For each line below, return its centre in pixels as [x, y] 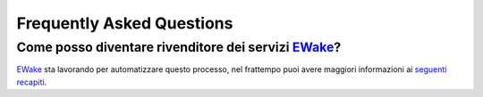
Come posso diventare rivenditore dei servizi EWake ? [179, 47]
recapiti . [32, 82]
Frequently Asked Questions [125, 23]
